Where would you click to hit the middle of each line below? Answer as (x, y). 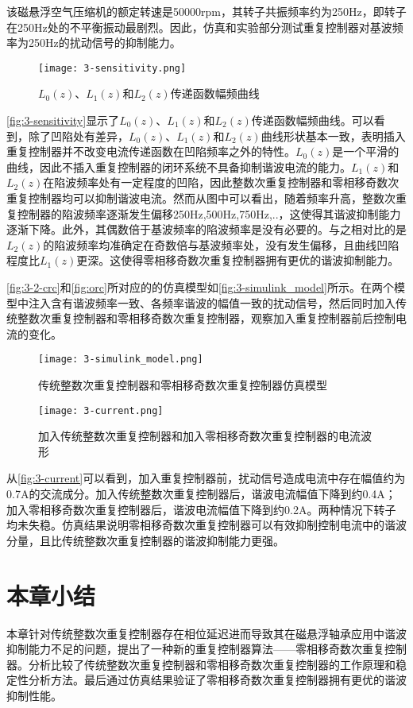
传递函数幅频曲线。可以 (313, 120)
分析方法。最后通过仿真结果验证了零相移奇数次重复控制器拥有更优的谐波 (217, 680)
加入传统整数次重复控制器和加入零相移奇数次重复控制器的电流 (199, 436)
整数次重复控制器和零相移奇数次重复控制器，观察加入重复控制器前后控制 (206, 318)
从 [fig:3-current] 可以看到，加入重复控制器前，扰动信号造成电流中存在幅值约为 (206, 478)
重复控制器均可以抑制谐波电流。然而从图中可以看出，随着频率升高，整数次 (201, 198)
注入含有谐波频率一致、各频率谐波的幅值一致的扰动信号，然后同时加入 (212, 302)
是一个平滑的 (366, 151)
